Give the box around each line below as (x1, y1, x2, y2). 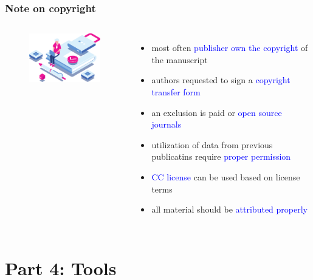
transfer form (151, 86, 201, 98)
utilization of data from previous (151, 138, 273, 151)
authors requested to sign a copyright (151, 73, 291, 86)
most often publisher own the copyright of (151, 41, 308, 54)
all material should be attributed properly (151, 203, 308, 216)
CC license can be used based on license (151, 170, 300, 183)
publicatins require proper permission (151, 150, 291, 163)
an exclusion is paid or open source (151, 106, 282, 118)
